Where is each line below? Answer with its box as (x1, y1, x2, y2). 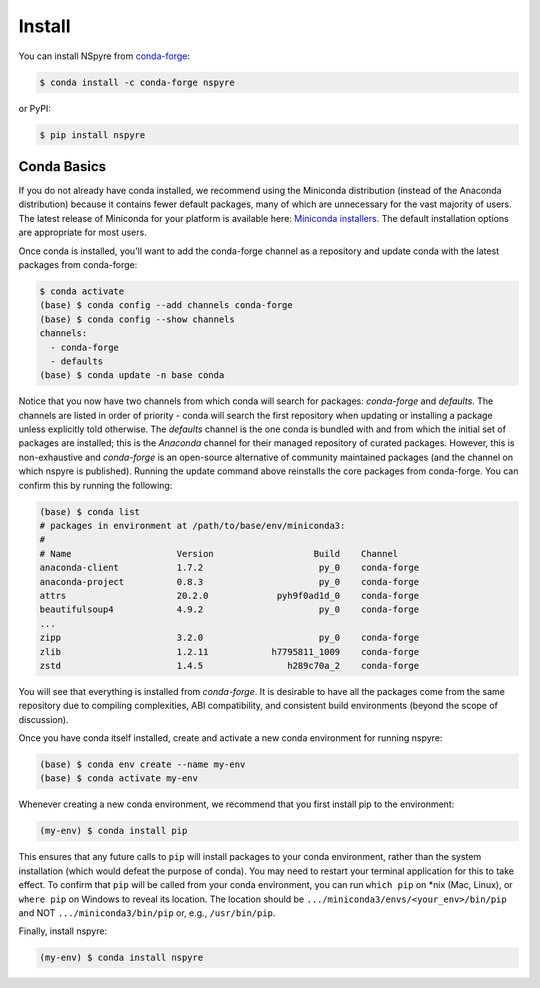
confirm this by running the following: (18, 479, 173, 491)
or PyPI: (18, 102, 52, 114)
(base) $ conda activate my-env (39, 773, 199, 784)
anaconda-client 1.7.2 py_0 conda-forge (39, 562, 420, 574)
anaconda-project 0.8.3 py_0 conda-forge (39, 576, 420, 587)
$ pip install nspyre (39, 129, 146, 140)
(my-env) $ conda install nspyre (39, 952, 204, 964)
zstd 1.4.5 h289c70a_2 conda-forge (39, 660, 420, 671)
